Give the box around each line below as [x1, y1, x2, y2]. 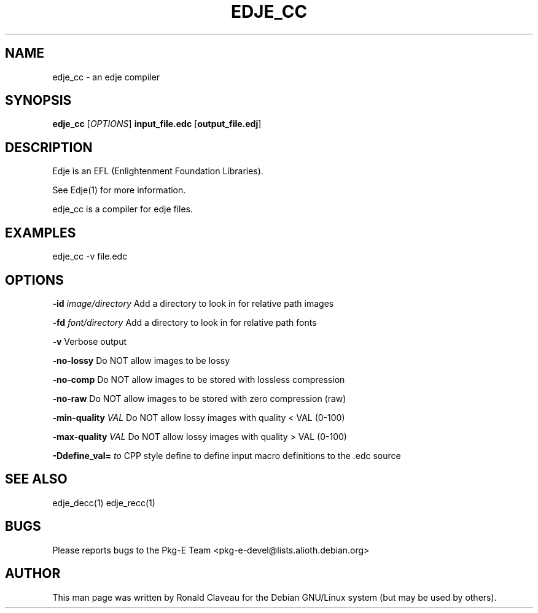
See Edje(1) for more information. [52, 185, 186, 196]
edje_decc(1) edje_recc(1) [52, 497, 155, 508]
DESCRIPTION [5, 139, 93, 155]
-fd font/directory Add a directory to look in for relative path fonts [52, 317, 317, 328]
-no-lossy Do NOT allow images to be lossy [52, 355, 230, 366]
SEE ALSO [5, 471, 68, 487]
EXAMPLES [5, 225, 76, 241]
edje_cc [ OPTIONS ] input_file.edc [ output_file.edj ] [52, 118, 262, 129]
